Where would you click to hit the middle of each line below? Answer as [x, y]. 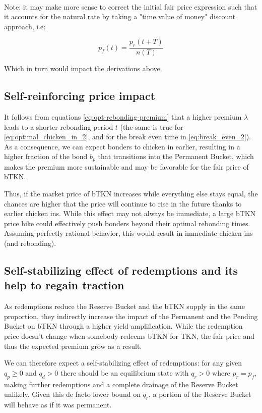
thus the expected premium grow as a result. [73, 346]
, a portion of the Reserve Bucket [200, 394]
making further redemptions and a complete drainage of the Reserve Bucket [121, 384]
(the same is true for [152, 126]
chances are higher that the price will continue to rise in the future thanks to [123, 203]
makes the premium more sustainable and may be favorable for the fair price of [126, 166]
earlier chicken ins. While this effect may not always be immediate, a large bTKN [130, 213]
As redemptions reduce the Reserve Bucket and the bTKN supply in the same [125, 306]
